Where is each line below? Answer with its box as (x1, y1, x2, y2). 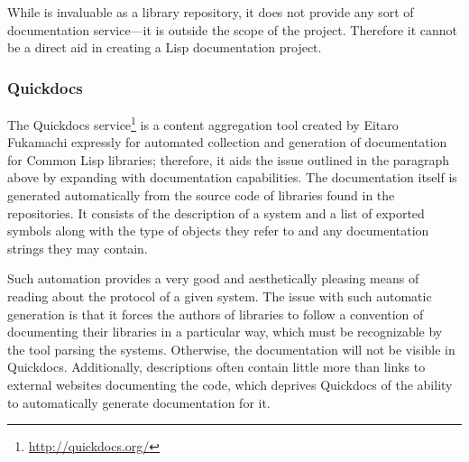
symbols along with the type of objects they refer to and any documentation (7, 221, 429, 240)
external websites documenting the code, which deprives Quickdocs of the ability (7, 374, 453, 393)
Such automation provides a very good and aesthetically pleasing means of (7, 269, 419, 288)
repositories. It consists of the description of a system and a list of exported (7, 203, 425, 222)
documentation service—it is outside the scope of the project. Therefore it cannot (7, 20, 457, 39)
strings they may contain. (7, 238, 148, 257)
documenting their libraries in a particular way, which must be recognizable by (7, 322, 443, 341)
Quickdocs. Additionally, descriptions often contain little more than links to (7, 357, 426, 376)
